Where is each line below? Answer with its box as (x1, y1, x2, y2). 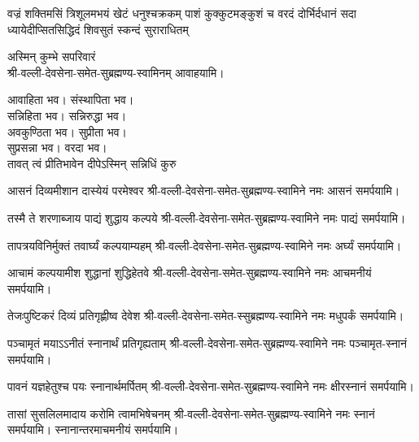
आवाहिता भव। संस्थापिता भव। (7, 91, 134, 108)
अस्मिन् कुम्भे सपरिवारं (7, 48, 96, 65)
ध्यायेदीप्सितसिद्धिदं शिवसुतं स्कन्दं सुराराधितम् (7, 20, 189, 37)
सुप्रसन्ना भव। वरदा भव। (7, 139, 107, 156)
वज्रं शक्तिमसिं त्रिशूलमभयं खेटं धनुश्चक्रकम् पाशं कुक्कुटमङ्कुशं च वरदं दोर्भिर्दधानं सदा (7, 5, 356, 21)
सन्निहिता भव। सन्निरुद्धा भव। (7, 106, 127, 123)
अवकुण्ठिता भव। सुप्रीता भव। (7, 123, 128, 140)
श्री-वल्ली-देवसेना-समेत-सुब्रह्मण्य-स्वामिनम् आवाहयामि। (7, 63, 225, 80)
